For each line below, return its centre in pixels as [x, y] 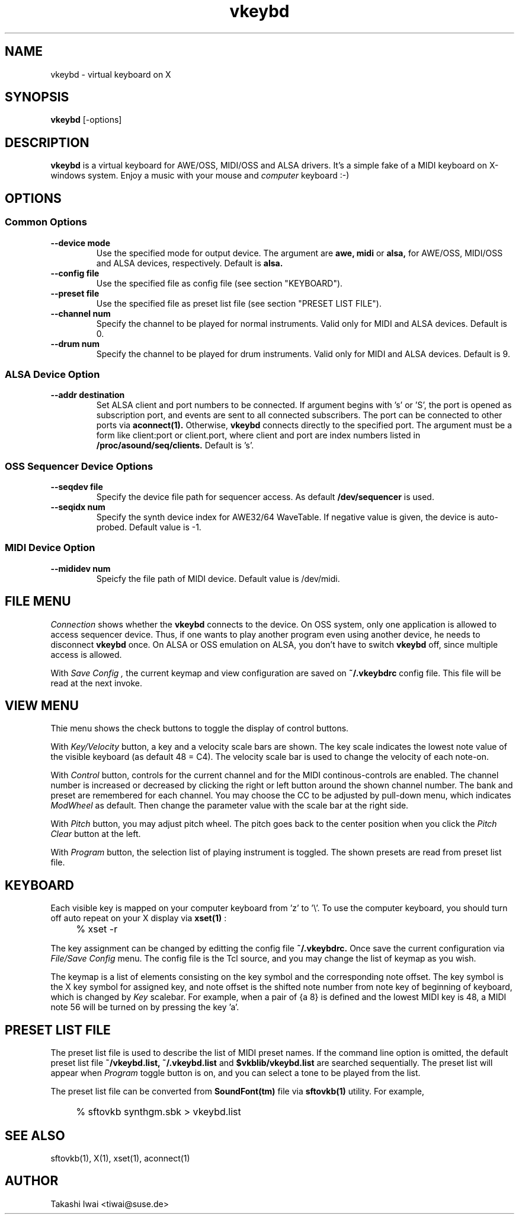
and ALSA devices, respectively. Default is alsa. [190, 263]
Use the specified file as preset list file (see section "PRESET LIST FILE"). [239, 303]
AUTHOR [32, 1181]
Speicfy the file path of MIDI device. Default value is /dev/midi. [218, 578]
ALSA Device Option [52, 374]
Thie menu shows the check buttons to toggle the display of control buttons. [200, 728]
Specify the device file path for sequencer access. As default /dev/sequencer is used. [265, 497]
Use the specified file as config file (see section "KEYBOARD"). [220, 283]
